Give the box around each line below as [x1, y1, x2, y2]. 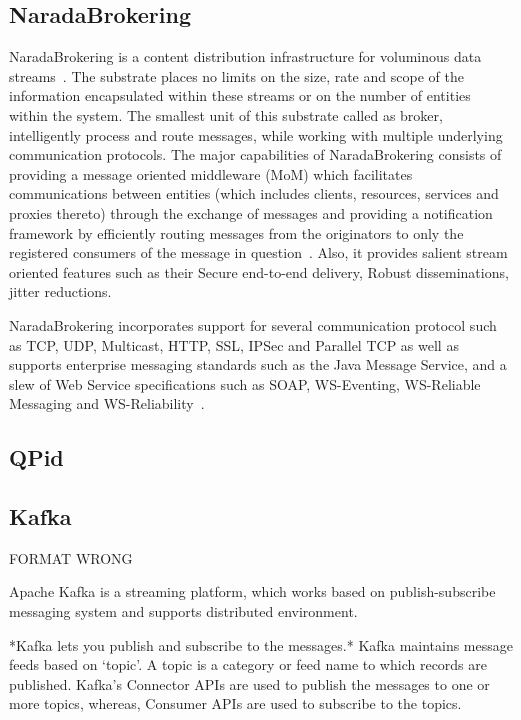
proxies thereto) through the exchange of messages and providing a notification [9, 202, 493, 223]
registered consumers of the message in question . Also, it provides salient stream [9, 242, 508, 263]
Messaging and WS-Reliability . [9, 393, 205, 414]
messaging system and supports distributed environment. [9, 601, 358, 622]
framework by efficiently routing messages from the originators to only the [9, 222, 464, 243]
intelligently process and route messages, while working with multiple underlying [9, 124, 503, 145]
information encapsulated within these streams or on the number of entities [9, 85, 471, 106]
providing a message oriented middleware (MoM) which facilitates [9, 163, 413, 184]
